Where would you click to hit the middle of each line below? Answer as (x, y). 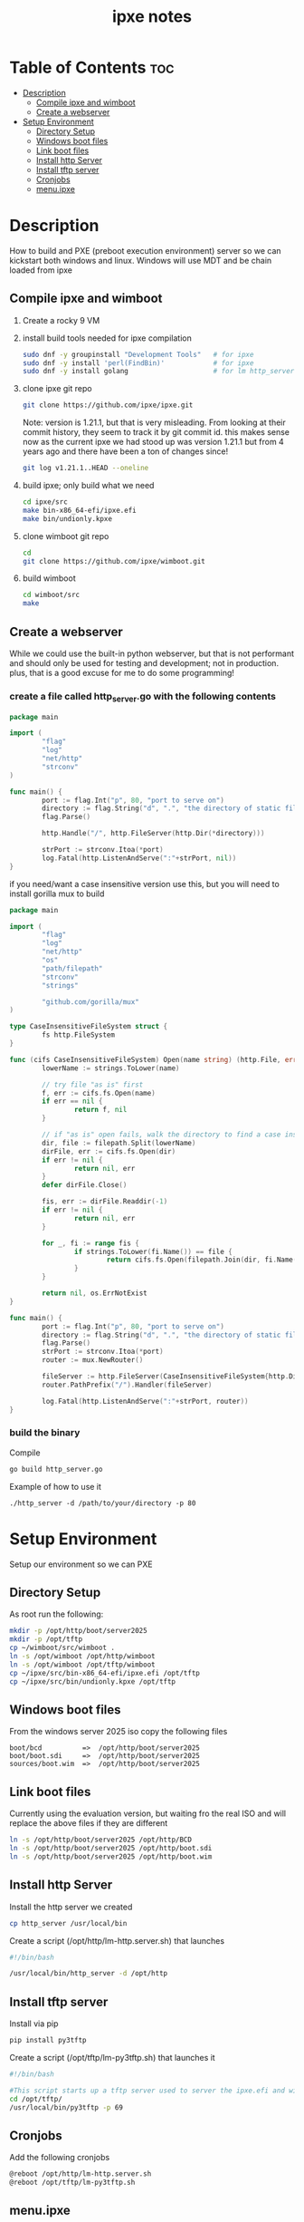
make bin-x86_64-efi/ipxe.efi (80, 510)
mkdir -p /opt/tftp (46, 1639)
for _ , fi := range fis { (91, 1243)
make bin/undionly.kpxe (67, 518)
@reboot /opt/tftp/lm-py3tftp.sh (72, 2183)
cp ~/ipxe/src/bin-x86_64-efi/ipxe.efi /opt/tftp (105, 1673)
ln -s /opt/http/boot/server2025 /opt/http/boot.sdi (111, 1849)
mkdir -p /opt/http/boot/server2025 (78, 1631)
